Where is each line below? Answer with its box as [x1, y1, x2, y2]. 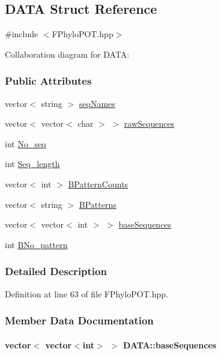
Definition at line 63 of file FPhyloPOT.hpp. [5, 287, 168, 300]
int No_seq [5, 137, 46, 150]
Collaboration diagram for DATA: [5, 47, 130, 60]
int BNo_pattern [5, 238, 68, 250]
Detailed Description [5, 264, 107, 279]
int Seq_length [5, 157, 60, 170]
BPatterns [79, 198, 117, 210]
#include [5, 28, 38, 40]
